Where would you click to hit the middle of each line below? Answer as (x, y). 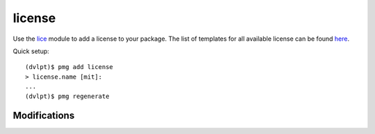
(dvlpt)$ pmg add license (69, 67)
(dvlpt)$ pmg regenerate (67, 96)
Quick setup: (31, 51)
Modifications (44, 116)
